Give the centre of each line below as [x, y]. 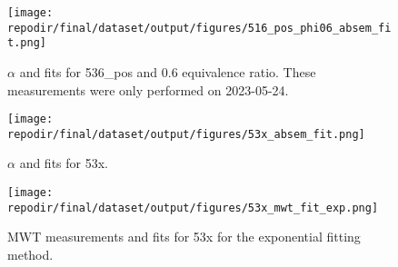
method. [30, 254]
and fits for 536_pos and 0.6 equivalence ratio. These [168, 71]
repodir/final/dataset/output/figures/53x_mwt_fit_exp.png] [193, 208]
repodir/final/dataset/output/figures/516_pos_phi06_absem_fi [199, 28]
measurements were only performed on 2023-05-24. [148, 89]
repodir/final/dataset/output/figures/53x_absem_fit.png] [186, 134]
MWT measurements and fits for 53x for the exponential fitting [184, 237]
